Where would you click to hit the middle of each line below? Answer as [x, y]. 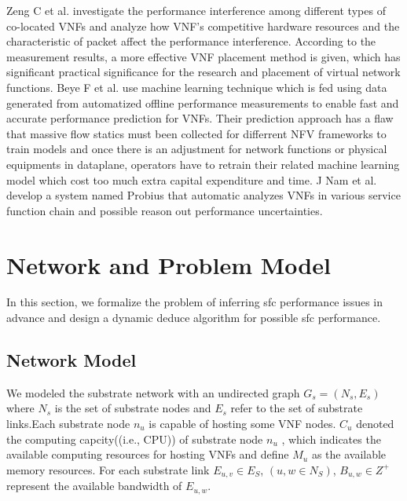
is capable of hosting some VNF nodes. [242, 424]
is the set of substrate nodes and [133, 408]
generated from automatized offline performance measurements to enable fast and [203, 102]
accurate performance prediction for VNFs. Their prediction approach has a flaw [200, 118]
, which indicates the [331, 439]
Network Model [71, 360]
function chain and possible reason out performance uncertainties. [165, 210]
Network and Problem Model [169, 264]
